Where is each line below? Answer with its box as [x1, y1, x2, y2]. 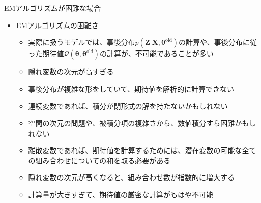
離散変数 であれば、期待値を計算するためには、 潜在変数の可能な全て [28, 145, 256, 156]
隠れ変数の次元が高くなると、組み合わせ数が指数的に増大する [28, 172, 235, 183]
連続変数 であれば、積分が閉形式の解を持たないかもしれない [28, 100, 228, 111]
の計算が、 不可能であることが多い [100, 48, 214, 59]
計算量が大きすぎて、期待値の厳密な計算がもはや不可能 [28, 189, 213, 199]
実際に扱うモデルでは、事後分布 [28, 37, 135, 47]
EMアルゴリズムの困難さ [16, 19, 99, 30]
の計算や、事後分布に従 [179, 37, 257, 47]
